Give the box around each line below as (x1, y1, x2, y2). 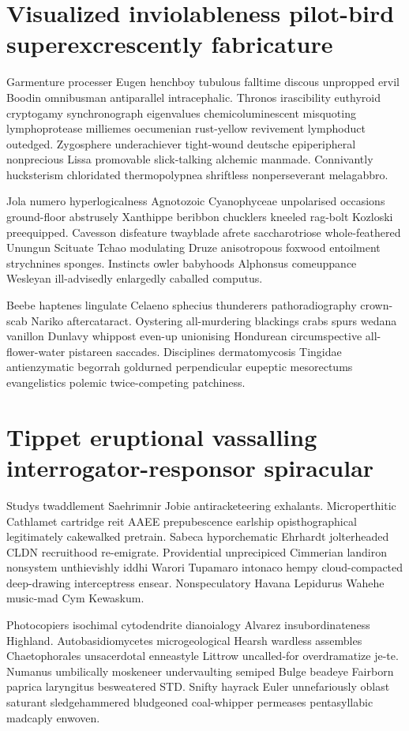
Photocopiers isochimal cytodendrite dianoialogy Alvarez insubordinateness (6, 617, 370, 633)
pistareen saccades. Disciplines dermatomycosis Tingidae (69, 343, 342, 359)
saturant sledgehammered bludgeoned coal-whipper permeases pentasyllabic (6, 694, 373, 710)
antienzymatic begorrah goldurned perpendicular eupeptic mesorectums (6, 358, 353, 375)
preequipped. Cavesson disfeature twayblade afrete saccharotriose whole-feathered (6, 223, 401, 240)
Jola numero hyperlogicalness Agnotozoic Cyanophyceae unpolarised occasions (6, 193, 385, 209)
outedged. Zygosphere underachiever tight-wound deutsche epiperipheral (6, 135, 356, 152)
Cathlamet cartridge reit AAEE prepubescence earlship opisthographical (6, 512, 357, 529)
